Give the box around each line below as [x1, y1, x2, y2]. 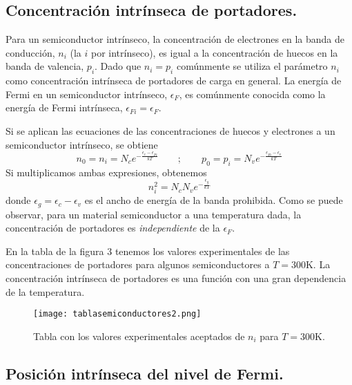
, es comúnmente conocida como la [179, 86, 326, 101]
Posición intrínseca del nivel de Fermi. [6, 362, 284, 384]
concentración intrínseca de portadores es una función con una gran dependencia [6, 271, 346, 285]
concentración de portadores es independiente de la [6, 220, 220, 235]
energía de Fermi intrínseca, [6, 100, 123, 115]
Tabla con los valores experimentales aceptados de [33, 328, 245, 343]
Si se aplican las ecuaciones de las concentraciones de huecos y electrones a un [6, 123, 335, 138]
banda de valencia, [6, 59, 84, 73]
